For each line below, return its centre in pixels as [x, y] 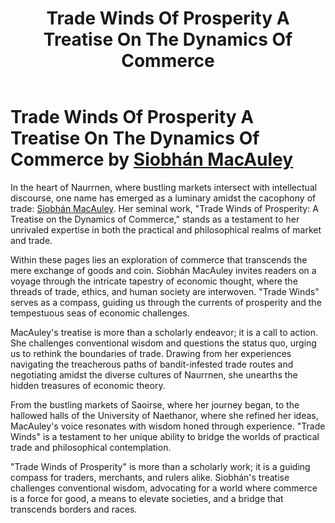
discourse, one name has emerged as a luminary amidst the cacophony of [163, 198]
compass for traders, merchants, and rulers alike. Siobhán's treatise [150, 477]
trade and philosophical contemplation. [91, 447]
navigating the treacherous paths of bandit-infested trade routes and [152, 364]
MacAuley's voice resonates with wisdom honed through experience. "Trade [168, 426]
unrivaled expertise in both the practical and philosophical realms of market [166, 229]
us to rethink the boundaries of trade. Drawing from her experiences [151, 353]
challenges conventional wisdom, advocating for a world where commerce [164, 488]
